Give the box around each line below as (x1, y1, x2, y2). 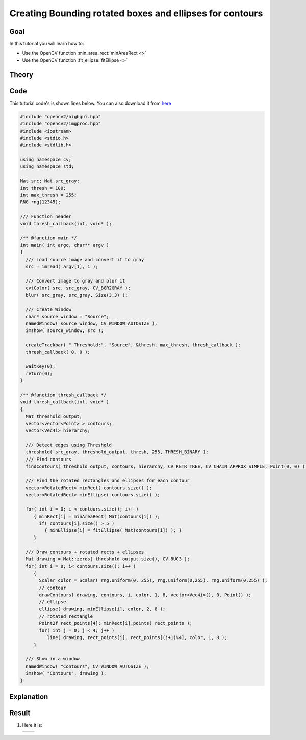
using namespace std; (20, 164, 74, 169)
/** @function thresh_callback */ (20, 392, 107, 398)
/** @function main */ (20, 235, 77, 241)
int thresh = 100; (20, 185, 66, 191)
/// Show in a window (25, 656, 80, 662)
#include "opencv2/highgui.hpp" (20, 114, 101, 119)
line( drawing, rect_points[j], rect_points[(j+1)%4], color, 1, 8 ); (46, 635, 227, 641)
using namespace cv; (20, 157, 71, 163)
